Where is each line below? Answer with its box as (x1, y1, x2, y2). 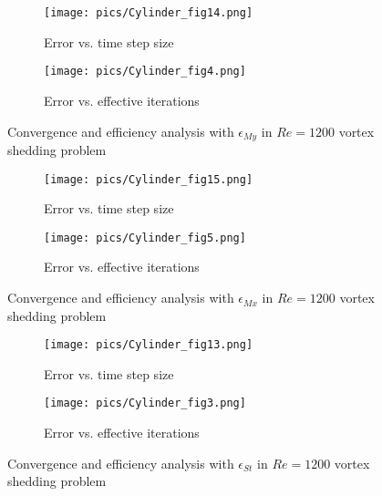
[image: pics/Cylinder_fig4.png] (44, 65, 246, 78)
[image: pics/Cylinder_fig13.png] (44, 338, 253, 352)
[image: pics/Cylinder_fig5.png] (44, 231, 246, 244)
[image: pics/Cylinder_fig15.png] (44, 172, 253, 186)
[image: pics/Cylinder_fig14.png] (44, 6, 253, 19)
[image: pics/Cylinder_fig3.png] (44, 397, 246, 410)
